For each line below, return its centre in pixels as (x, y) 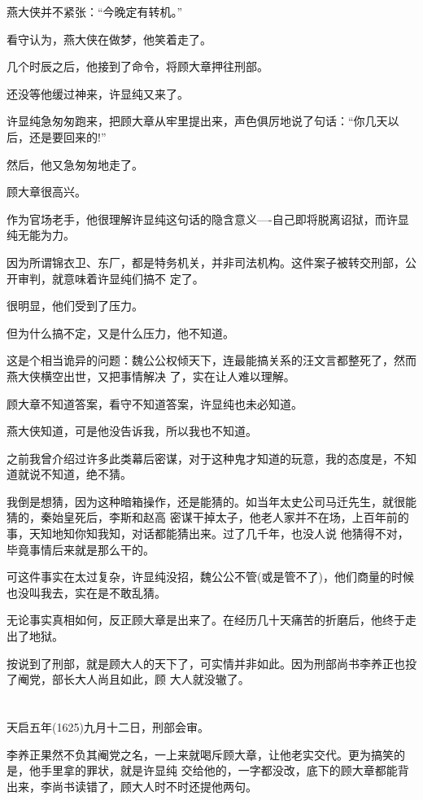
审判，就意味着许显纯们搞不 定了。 (111, 278)
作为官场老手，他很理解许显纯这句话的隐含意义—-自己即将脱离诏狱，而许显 (208, 219)
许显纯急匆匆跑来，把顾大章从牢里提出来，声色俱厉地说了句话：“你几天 (197, 121)
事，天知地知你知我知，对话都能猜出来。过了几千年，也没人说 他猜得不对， (208, 533)
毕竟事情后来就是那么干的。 (81, 549)
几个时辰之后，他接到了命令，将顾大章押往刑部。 (137, 66)
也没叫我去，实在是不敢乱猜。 (86, 592)
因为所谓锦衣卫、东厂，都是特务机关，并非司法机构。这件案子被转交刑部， (206, 262)
